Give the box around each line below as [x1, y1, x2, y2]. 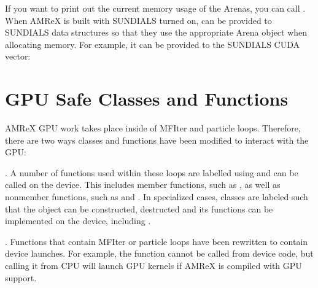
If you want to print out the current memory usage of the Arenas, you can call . [5, 2, 306, 14]
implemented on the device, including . [5, 214, 151, 227]
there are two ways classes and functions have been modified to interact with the [5, 133, 309, 146]
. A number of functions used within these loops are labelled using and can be [5, 166, 298, 179]
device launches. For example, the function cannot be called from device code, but [5, 247, 314, 260]
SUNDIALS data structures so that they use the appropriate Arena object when [5, 26, 308, 39]
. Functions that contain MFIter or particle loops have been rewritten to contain [5, 235, 308, 247]
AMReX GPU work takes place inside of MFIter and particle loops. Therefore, [5, 122, 301, 134]
